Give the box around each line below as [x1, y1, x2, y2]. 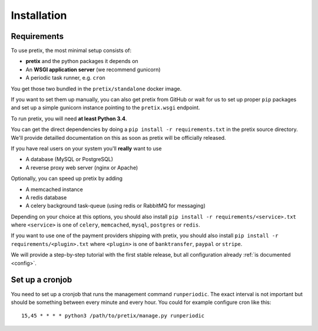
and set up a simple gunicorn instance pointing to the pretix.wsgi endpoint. [11, 104, 200, 112]
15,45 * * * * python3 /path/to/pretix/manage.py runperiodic [21, 313, 205, 319]
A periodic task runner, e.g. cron [25, 74, 106, 81]
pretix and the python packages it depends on [25, 58, 138, 65]
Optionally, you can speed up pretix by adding [11, 175, 123, 182]
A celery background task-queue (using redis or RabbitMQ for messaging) [25, 202, 206, 209]
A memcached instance [25, 186, 84, 193]
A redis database [25, 194, 67, 201]
